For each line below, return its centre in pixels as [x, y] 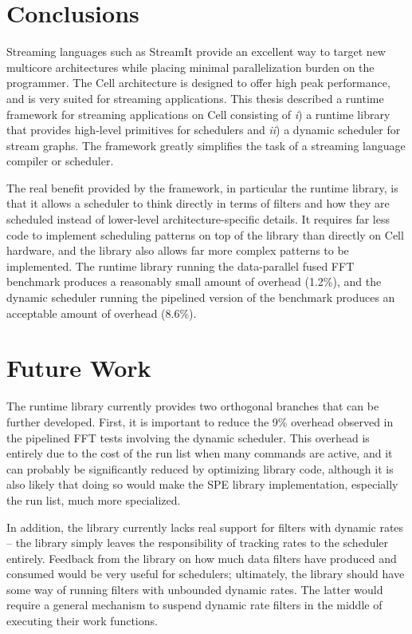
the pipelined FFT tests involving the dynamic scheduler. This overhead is [188, 437]
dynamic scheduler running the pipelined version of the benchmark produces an [201, 297]
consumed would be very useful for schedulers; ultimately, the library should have [206, 574]
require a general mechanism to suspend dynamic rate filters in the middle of [194, 605]
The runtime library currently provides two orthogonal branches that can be [193, 406]
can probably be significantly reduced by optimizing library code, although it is [200, 468]
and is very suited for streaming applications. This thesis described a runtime [195, 98]
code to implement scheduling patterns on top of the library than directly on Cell [205, 234]
